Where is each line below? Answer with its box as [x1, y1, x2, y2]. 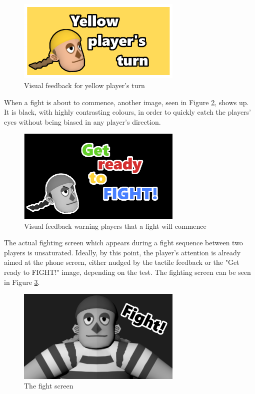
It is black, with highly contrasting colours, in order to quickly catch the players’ [4, 107, 251, 117]
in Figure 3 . [4, 276, 40, 287]
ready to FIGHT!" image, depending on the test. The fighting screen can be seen [4, 267, 251, 277]
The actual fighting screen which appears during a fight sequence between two [4, 237, 243, 248]
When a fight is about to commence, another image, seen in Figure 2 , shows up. [4, 97, 249, 107]
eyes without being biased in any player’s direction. [4, 116, 161, 127]
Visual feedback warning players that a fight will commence [24, 220, 206, 231]
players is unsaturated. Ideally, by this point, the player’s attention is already [4, 247, 241, 257]
